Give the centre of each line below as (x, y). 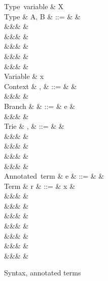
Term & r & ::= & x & (40, 186)
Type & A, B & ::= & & (42, 16)
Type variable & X (34, 6)
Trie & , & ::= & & (34, 126)
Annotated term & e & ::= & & (54, 176)
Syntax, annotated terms (43, 273)
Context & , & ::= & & (41, 86)
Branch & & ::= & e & (40, 106)
